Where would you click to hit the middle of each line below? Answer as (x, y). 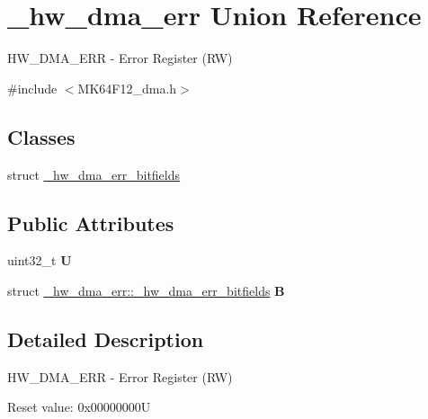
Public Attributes (91, 223)
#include (32, 88)
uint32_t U (40, 260)
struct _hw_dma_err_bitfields (94, 174)
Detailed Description (106, 339)
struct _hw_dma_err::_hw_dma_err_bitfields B (146, 290)
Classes (41, 136)
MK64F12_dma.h (127, 88)
